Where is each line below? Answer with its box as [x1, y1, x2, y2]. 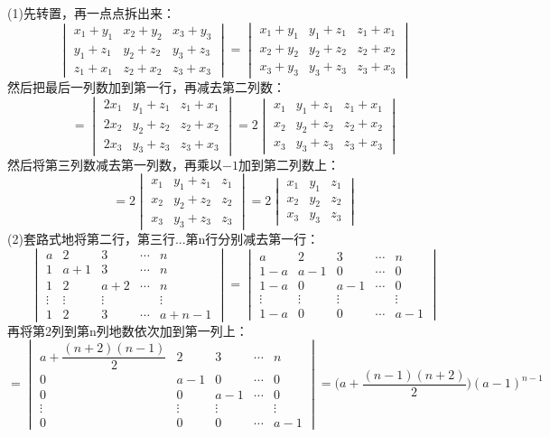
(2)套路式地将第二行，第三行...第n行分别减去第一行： [7, 228, 320, 247]
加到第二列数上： [238, 154, 340, 173]
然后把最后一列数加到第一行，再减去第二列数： [7, 78, 285, 97]
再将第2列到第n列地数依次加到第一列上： [7, 321, 248, 339]
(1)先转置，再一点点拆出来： [7, 4, 175, 22]
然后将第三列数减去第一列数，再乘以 [7, 154, 222, 173]
